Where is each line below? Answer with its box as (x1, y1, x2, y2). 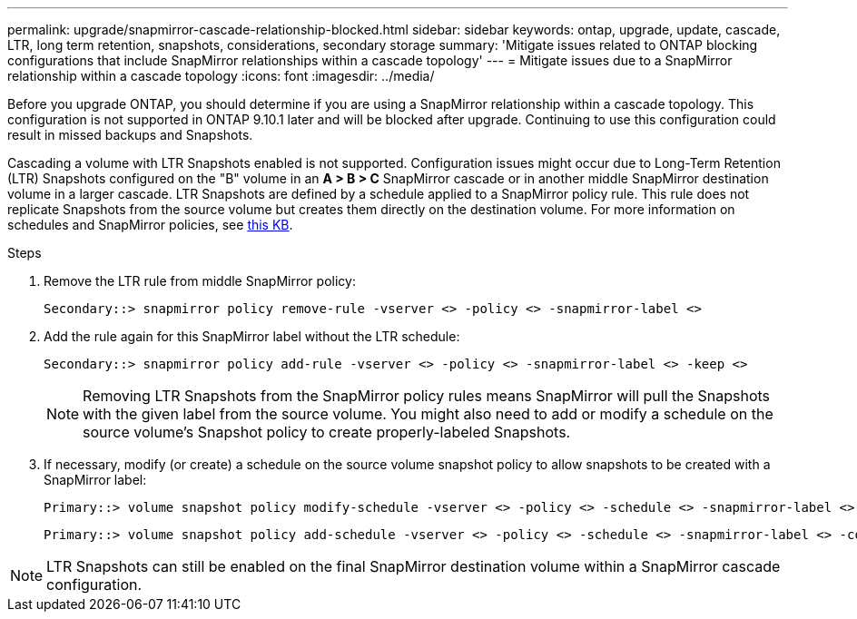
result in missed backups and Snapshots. (7, 127, 253, 142)
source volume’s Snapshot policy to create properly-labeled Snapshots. (83, 423, 571, 441)
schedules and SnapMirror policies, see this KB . (7, 217, 293, 232)
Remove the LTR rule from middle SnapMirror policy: (44, 273, 356, 289)
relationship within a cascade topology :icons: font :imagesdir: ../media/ (7, 68, 435, 84)
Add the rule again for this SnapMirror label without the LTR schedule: (44, 329, 460, 344)
